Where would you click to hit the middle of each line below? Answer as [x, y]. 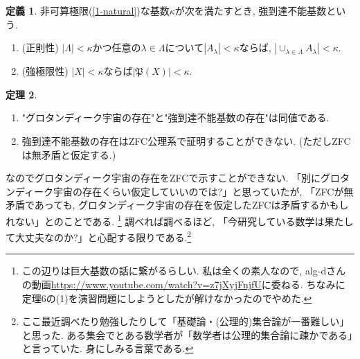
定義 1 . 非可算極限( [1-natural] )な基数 [88, 10]
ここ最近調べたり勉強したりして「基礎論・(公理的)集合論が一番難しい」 [186, 321]
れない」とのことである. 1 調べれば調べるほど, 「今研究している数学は [165, 220]
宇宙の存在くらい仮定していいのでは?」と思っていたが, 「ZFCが [199, 191]
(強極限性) [45, 71]
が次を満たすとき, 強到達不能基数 [251, 10]
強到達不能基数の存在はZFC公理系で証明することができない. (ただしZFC [186, 140]
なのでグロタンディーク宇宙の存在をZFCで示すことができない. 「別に [163, 178]
